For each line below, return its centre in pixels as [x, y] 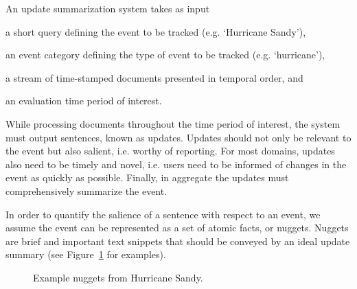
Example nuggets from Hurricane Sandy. [118, 277]
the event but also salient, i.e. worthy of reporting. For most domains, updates [170, 151]
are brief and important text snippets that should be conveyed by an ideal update [178, 241]
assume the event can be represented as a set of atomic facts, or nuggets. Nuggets [177, 228]
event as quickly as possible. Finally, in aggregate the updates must [147, 177]
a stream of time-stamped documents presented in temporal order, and [154, 77]
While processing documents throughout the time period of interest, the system [173, 123]
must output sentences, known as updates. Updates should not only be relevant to [178, 137]
